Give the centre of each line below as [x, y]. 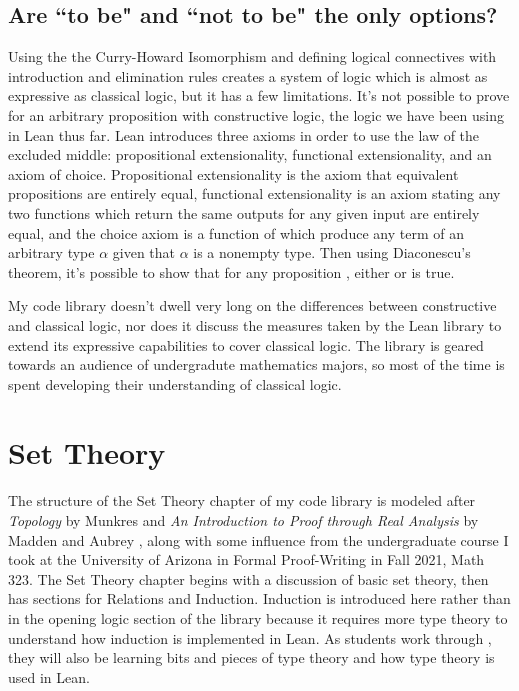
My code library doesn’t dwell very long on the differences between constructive [252, 305]
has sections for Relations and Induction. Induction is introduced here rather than [259, 598]
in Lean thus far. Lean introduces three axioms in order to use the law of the [244, 134]
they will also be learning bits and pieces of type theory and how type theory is [251, 657]
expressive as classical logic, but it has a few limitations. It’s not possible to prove [259, 95]
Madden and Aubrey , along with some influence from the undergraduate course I [258, 539]
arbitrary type [51, 252]
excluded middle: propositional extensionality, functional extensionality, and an [250, 154]
